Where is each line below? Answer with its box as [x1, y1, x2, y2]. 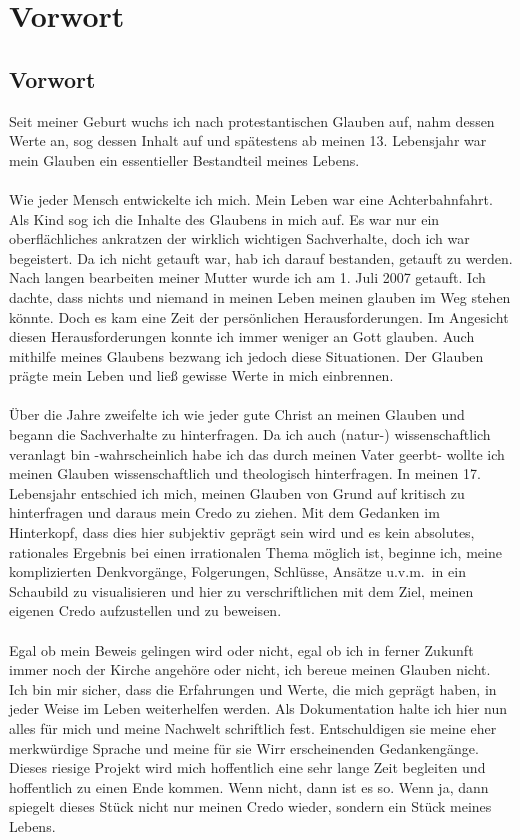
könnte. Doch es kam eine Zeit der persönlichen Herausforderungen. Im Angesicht [9, 306, 509, 327]
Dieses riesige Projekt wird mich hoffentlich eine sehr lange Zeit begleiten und [9, 757, 486, 778]
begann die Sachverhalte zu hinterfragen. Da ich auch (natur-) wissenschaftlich [9, 424, 491, 445]
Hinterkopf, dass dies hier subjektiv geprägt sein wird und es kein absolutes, [9, 522, 475, 543]
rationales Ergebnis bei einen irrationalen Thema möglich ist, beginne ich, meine [9, 541, 502, 562]
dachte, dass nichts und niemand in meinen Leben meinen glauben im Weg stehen [9, 286, 511, 307]
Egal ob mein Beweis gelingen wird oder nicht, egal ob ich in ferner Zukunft [9, 639, 474, 660]
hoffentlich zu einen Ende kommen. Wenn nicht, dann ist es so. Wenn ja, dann [9, 776, 489, 797]
